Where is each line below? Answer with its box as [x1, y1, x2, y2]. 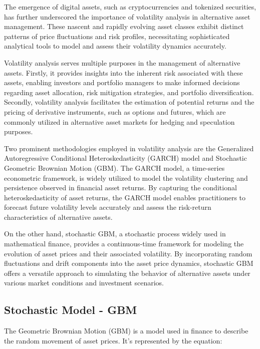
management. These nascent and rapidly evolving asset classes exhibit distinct [4, 21, 244, 32]
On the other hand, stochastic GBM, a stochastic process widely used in [4, 228, 226, 239]
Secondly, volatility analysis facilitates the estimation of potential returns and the [4, 97, 254, 107]
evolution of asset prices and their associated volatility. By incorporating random [4, 248, 252, 258]
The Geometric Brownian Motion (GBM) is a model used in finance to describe [4, 325, 248, 336]
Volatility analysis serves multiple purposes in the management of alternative [4, 57, 240, 68]
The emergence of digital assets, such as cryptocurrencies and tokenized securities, [4, 2, 256, 12]
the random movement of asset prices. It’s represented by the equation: [4, 335, 222, 345]
